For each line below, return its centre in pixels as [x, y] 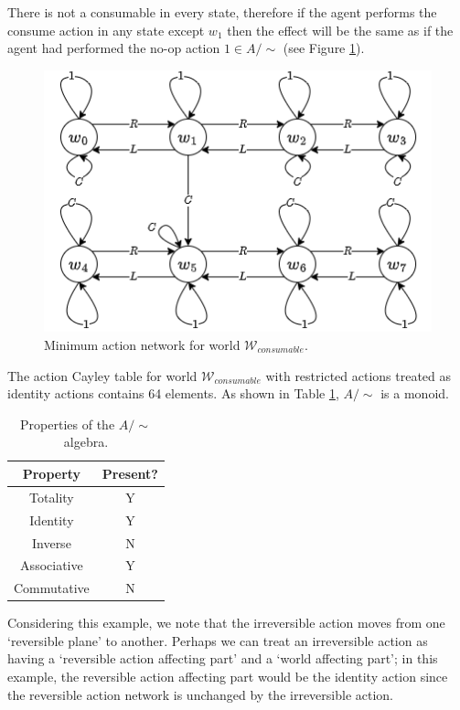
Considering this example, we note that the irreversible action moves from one [226, 623]
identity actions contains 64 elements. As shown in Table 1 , [173, 393]
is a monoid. [415, 393]
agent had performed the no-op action [114, 48]
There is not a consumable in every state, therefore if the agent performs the [222, 12]
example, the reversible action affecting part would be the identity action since [228, 677]
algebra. [86, 442]
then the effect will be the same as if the [340, 30]
